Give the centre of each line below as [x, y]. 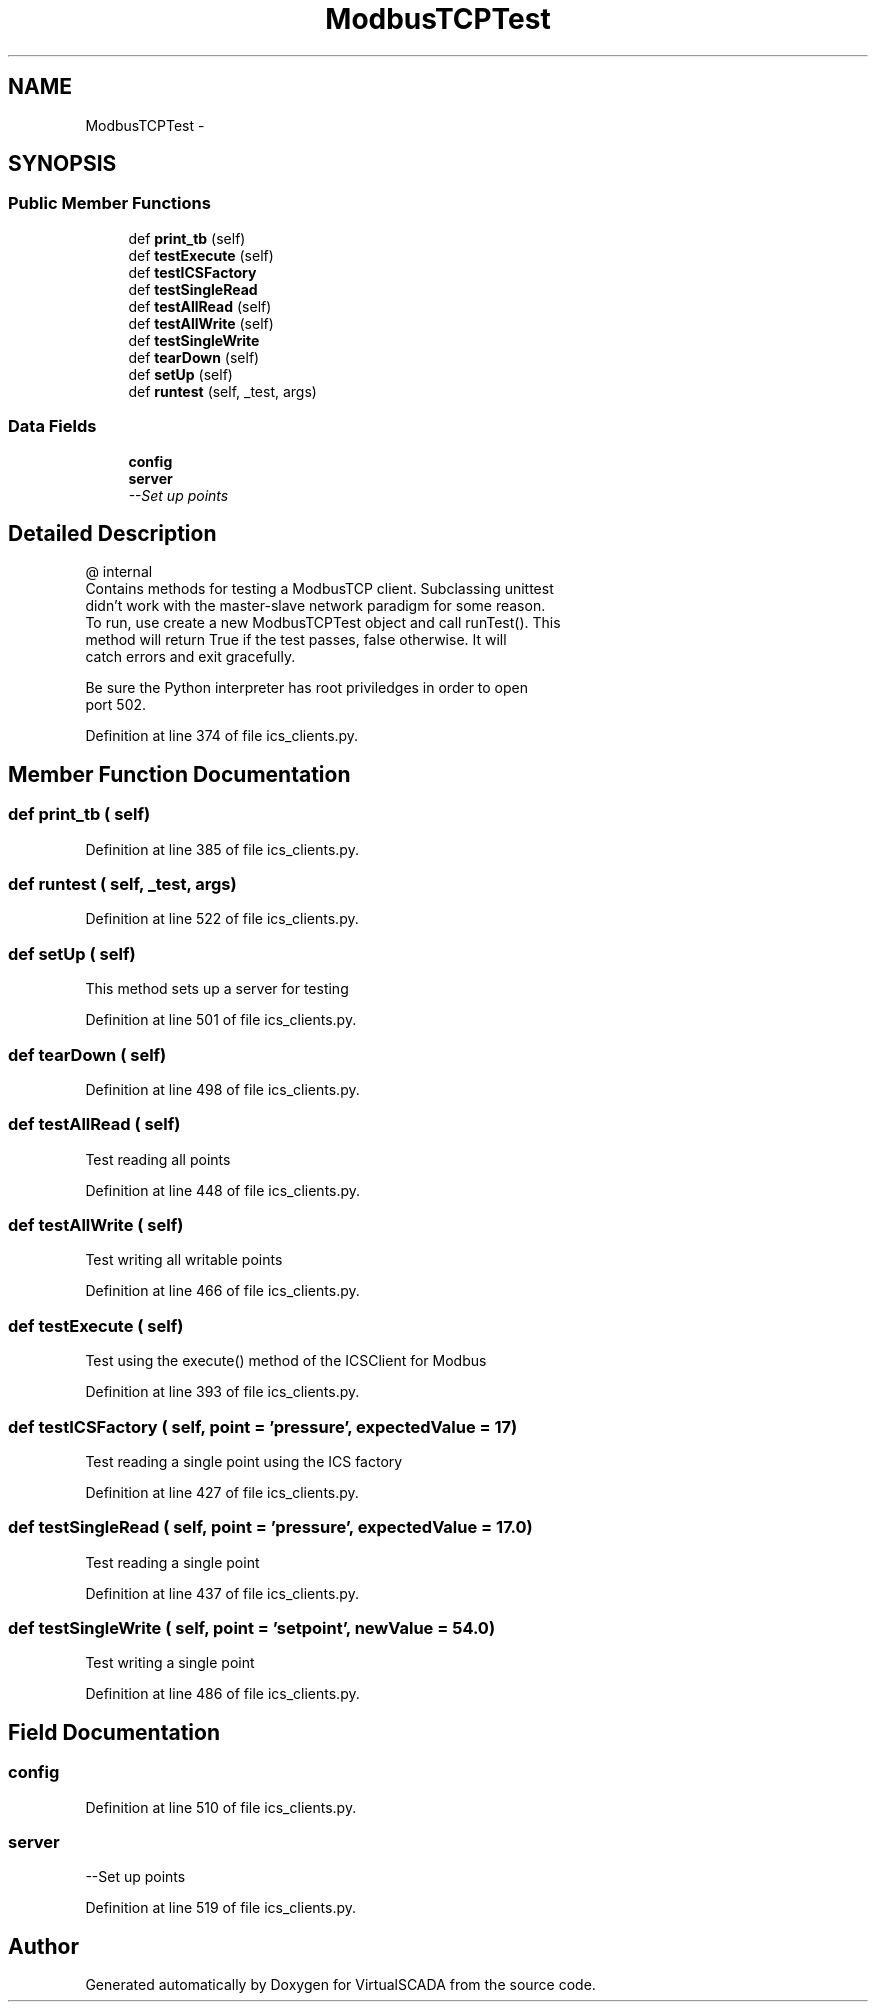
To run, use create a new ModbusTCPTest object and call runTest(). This [323, 623]
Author [43, 1946]
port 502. [116, 705]
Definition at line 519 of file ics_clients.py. [221, 1908]
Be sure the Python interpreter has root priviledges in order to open [307, 688]
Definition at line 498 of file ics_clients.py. [222, 1089]
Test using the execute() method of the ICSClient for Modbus [286, 1361]
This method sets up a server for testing [217, 989]
